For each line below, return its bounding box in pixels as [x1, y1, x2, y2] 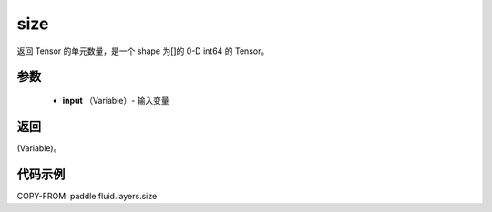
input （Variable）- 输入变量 [62, 95, 170, 106]
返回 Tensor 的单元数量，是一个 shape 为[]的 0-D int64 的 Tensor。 [16, 45, 270, 56]
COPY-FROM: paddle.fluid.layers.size [16, 190, 158, 201]
